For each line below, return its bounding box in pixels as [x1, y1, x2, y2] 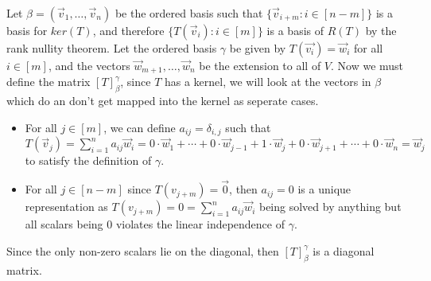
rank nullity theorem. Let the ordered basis [6, 40, 217, 56]
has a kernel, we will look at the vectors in [164, 73, 371, 90]
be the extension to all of [199, 57, 321, 73]
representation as [25, 198, 108, 215]
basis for [6, 22, 48, 38]
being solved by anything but [258, 198, 402, 215]
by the [365, 22, 397, 38]
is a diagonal [313, 242, 375, 259]
